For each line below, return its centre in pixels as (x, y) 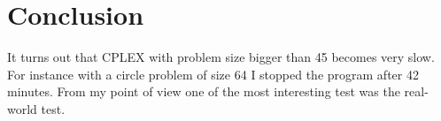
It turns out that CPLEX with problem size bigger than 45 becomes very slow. (221, 57)
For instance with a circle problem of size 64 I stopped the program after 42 (213, 74)
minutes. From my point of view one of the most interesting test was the (204, 91)
